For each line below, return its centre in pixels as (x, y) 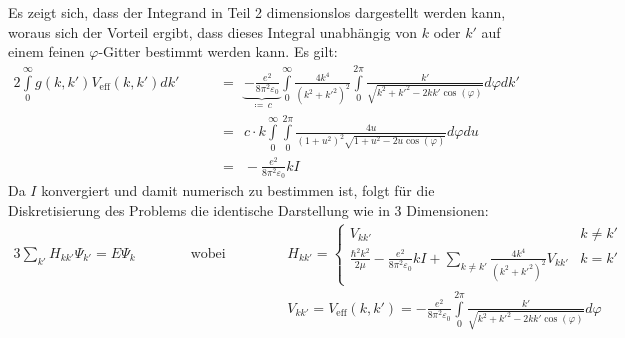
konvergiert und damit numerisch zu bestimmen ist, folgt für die (238, 190)
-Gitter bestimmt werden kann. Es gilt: (218, 51)
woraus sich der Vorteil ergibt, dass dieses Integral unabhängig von (212, 31)
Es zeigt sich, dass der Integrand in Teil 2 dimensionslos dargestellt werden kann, (257, 12)
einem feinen (46, 51)
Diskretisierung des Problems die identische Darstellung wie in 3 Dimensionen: (248, 209)
